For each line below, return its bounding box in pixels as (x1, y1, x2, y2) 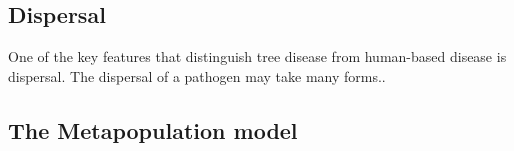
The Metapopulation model (8, 114, 298, 145)
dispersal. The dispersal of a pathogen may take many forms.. (8, 65, 386, 86)
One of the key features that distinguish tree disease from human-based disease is (8, 46, 507, 67)
